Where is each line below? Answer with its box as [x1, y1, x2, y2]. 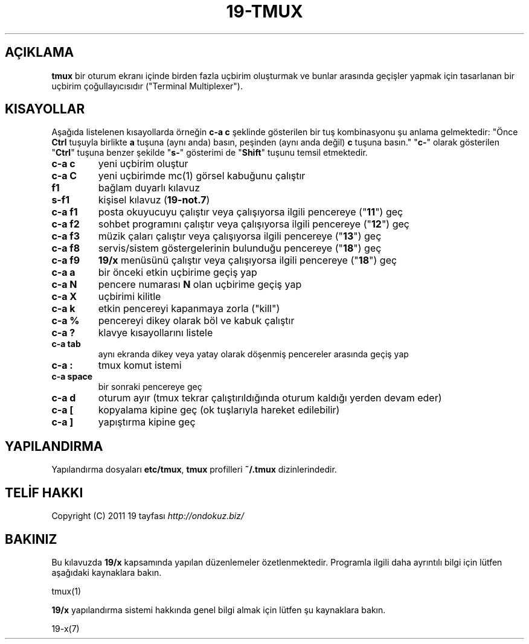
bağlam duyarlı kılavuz [98, 182, 200, 194]
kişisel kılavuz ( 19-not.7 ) [98, 194, 210, 206]
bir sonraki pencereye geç [98, 381, 202, 392]
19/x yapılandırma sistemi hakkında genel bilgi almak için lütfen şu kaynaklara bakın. [51, 604, 386, 615]
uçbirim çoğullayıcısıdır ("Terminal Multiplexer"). [51, 80, 243, 91]
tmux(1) [51, 585, 82, 596]
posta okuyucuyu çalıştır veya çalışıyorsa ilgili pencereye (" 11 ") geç [98, 206, 403, 218]
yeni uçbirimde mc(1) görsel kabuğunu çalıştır [98, 170, 306, 182]
